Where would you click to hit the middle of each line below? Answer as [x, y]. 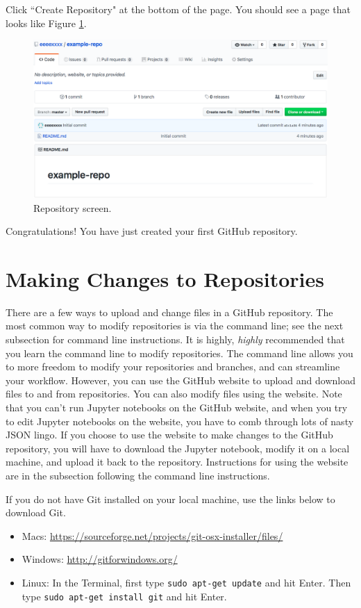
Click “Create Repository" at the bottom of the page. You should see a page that [178, 9]
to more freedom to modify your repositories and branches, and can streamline [173, 367]
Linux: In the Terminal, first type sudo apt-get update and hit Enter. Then [186, 582]
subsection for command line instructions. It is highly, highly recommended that [175, 339]
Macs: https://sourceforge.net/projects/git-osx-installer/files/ [152, 535]
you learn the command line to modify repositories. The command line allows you [179, 353]
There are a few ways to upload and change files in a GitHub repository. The [169, 312]
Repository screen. [73, 207]
